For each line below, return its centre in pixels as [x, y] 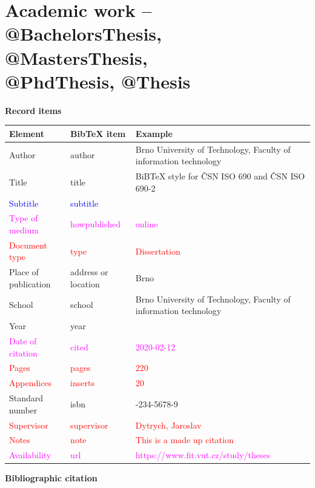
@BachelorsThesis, [84, 34]
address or [89, 272]
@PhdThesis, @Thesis [98, 81]
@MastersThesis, [76, 57]
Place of [24, 272]
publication [30, 283]
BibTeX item [98, 133]
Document [28, 245]
